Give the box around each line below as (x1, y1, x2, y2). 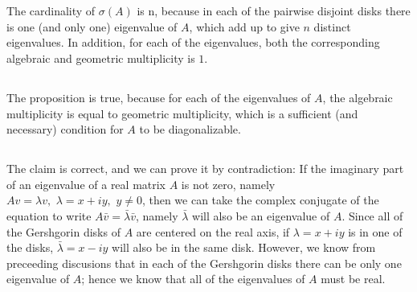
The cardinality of (6, 2, 96, 19)
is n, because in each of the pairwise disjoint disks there (137, 2, 411, 19)
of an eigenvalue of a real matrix (6, 175, 166, 192)
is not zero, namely (181, 175, 276, 192)
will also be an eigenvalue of (192, 207, 330, 224)
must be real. (321, 270, 386, 287)
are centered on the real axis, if (136, 223, 290, 240)
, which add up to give (189, 18, 300, 35)
